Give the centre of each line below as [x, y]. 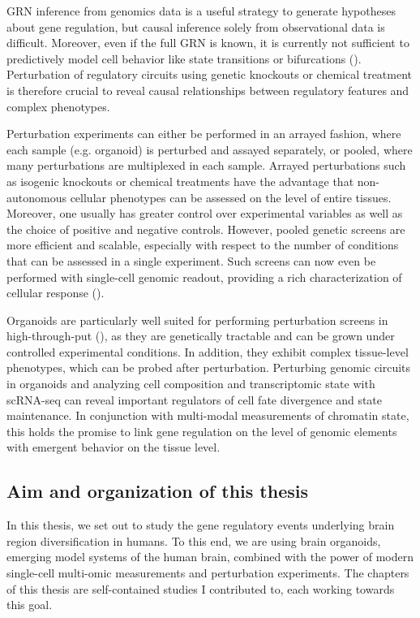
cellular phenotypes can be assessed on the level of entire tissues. [231, 197]
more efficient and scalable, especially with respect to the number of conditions [203, 245]
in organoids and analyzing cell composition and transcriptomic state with [191, 384]
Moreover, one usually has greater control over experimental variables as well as [205, 213]
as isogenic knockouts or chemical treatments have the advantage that [180, 181]
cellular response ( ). [56, 293]
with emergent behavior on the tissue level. [114, 447]
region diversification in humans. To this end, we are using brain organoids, [194, 540]
